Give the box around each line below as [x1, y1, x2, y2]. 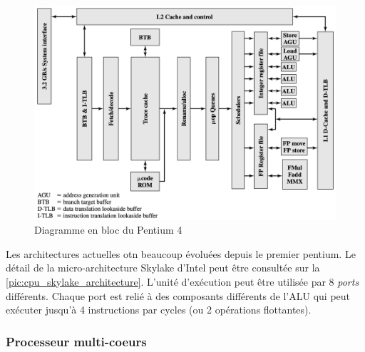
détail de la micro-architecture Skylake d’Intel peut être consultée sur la [6, 260, 320, 275]
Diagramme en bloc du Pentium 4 [34, 222, 182, 237]
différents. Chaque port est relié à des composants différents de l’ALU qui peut [6, 288, 350, 303]
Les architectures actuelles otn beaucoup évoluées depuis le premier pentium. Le [6, 246, 356, 261]
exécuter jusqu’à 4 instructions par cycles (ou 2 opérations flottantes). [6, 302, 312, 317]
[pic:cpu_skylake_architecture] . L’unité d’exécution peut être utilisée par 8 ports [6, 274, 359, 289]
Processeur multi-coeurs [6, 332, 147, 350]
